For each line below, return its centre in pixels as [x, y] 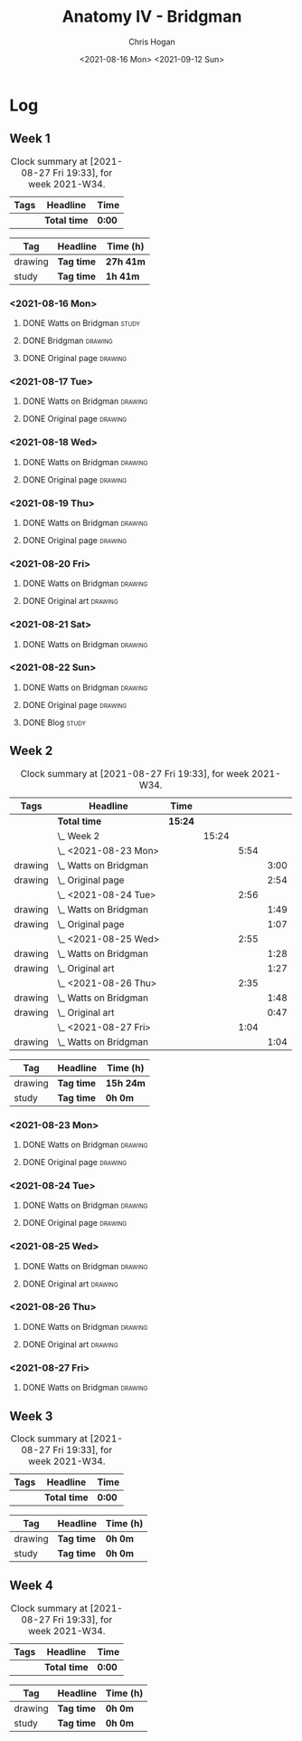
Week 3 [31, 1416]
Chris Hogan [152, 42]
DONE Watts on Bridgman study [81, 323]
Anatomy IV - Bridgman [152, 17]
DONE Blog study [54, 722]
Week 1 [30, 139]
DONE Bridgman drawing [67, 340]
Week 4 [32, 1586]
